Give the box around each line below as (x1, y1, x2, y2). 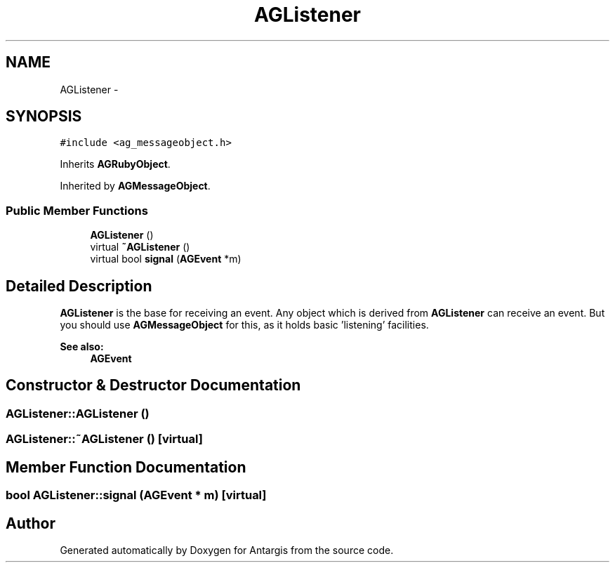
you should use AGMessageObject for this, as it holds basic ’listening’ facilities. (60, 319, 429, 331)
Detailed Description (6, 277, 152, 295)
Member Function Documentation (6, 458, 246, 476)
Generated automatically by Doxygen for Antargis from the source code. (60, 543, 394, 556)
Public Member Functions (6, 203, 148, 218)
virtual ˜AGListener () (90, 241, 190, 253)
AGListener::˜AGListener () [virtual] (6, 432, 203, 447)
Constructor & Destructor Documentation (6, 376, 301, 395)
